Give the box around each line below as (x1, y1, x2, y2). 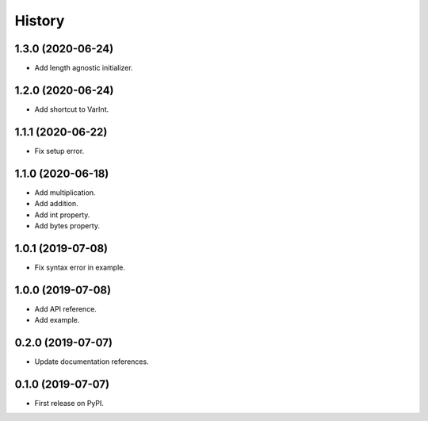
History (14, 12, 65, 29)
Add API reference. (34, 304, 97, 313)
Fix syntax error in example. (34, 262, 126, 272)
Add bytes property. (34, 220, 101, 230)
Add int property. (34, 210, 90, 220)
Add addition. (34, 199, 78, 209)
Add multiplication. (34, 187, 96, 197)
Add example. (34, 316, 80, 325)
